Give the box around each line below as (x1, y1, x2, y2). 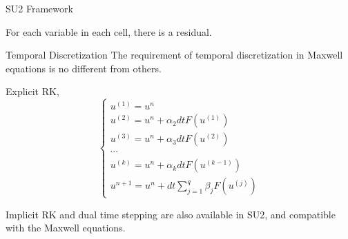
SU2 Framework (6, 1, 73, 15)
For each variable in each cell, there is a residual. (6, 24, 212, 39)
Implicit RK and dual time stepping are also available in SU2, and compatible (6, 207, 336, 221)
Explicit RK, (6, 84, 59, 98)
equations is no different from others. (6, 61, 162, 75)
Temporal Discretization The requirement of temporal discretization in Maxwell (6, 48, 343, 62)
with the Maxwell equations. (6, 220, 126, 235)
